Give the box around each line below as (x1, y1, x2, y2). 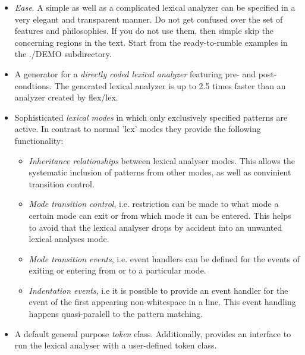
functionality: (14, 134, 64, 146)
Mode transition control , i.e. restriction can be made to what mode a (29, 197, 279, 210)
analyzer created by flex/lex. (14, 91, 118, 103)
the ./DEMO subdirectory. (14, 48, 112, 60)
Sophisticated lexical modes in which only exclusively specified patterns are (14, 111, 288, 123)
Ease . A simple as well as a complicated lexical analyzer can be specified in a (14, 1, 295, 13)
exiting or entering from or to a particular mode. (29, 264, 206, 277)
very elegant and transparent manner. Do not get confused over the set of (14, 12, 283, 25)
